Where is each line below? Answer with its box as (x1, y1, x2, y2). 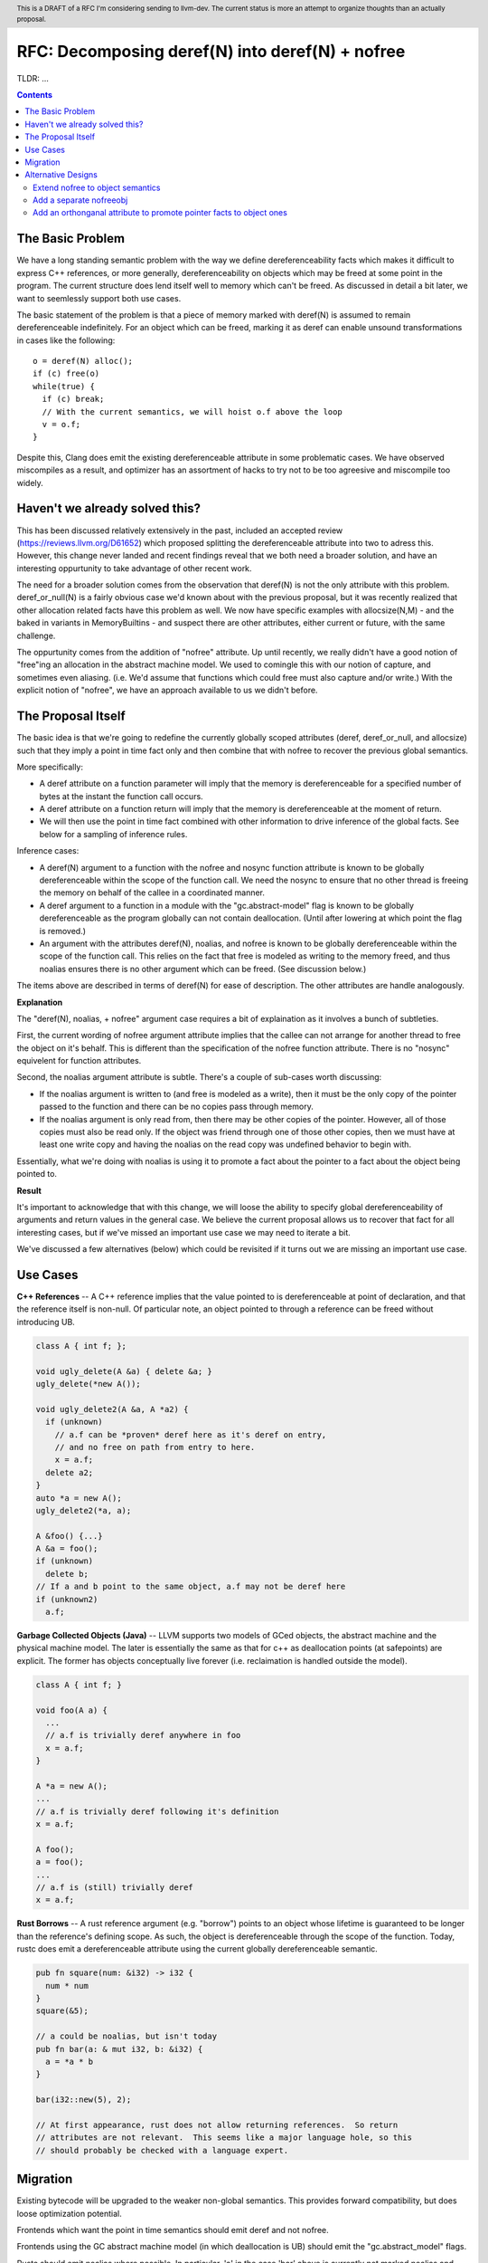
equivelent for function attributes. (16, 1055, 142, 1066)
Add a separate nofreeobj (33, 195, 128, 205)
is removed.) (39, 925, 86, 936)
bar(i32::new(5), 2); (35, 2095, 132, 2105)
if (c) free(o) (33, 368, 100, 379)
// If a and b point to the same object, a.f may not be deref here (35, 1581, 346, 1592)
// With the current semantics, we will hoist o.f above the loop (42, 406, 343, 416)
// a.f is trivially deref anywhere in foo (45, 1730, 241, 1741)
